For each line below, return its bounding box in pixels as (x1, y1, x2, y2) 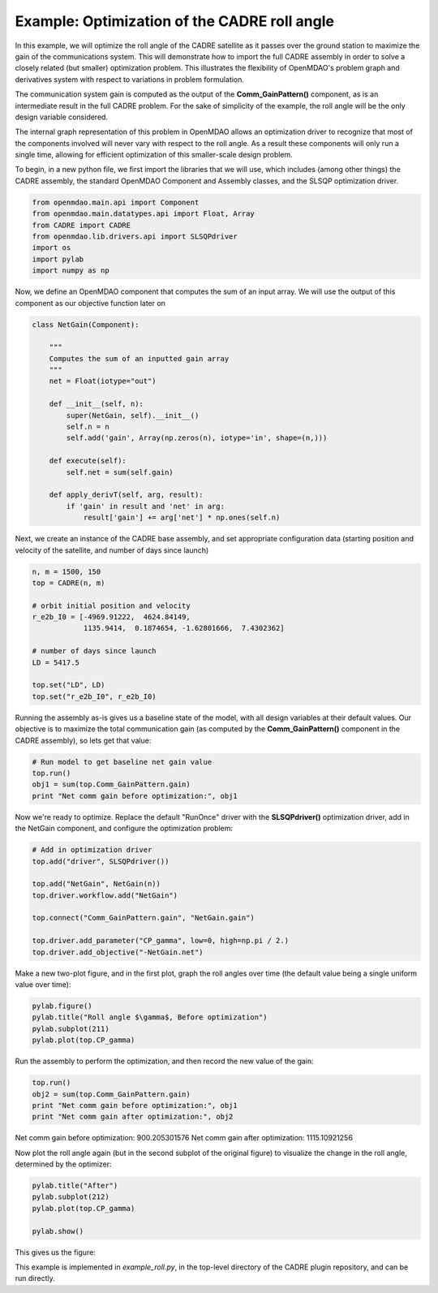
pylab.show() (32, 1226, 84, 1235)
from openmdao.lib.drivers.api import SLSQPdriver (32, 232, 238, 241)
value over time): (15, 980, 71, 989)
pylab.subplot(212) (32, 1192, 109, 1201)
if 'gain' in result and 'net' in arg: (66, 502, 225, 511)
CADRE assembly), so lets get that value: (15, 735, 152, 745)
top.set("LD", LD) (32, 680, 105, 690)
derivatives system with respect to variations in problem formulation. (15, 74, 245, 84)
